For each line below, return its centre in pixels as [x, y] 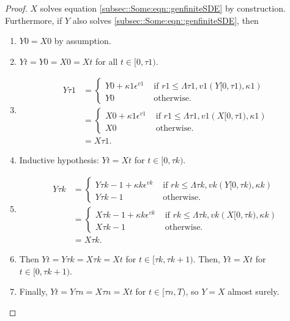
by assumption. [83, 41]
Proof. [16, 8]
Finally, [33, 291]
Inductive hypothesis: [59, 160]
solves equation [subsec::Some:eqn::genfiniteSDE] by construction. [163, 8]
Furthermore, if [34, 20]
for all [107, 61]
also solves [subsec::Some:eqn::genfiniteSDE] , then [165, 20]
